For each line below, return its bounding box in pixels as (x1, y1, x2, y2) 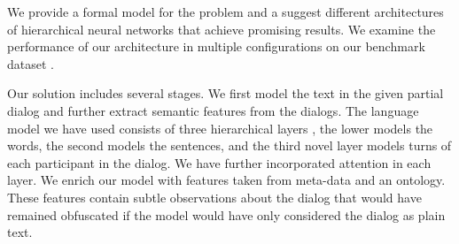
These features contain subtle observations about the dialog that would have (7, 187, 422, 206)
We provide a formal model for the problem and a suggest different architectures (7, 3, 444, 20)
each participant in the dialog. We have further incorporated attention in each (7, 153, 432, 172)
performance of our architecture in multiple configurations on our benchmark (7, 37, 425, 56)
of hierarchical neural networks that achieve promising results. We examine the (7, 19, 436, 38)
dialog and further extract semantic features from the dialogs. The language (7, 101, 419, 119)
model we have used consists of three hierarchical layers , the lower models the (7, 118, 433, 137)
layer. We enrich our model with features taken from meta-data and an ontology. (7, 171, 446, 189)
